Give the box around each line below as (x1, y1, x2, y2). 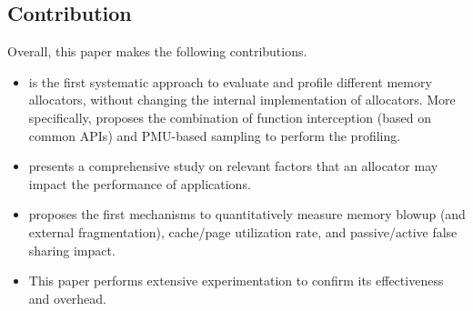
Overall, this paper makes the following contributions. (7, 42, 307, 61)
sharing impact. (28, 240, 116, 259)
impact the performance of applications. (28, 174, 251, 193)
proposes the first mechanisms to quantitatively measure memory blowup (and (28, 205, 466, 224)
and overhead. (28, 288, 107, 307)
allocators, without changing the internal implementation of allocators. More (28, 90, 456, 109)
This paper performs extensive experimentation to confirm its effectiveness (28, 271, 444, 290)
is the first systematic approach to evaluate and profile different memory (28, 72, 432, 91)
